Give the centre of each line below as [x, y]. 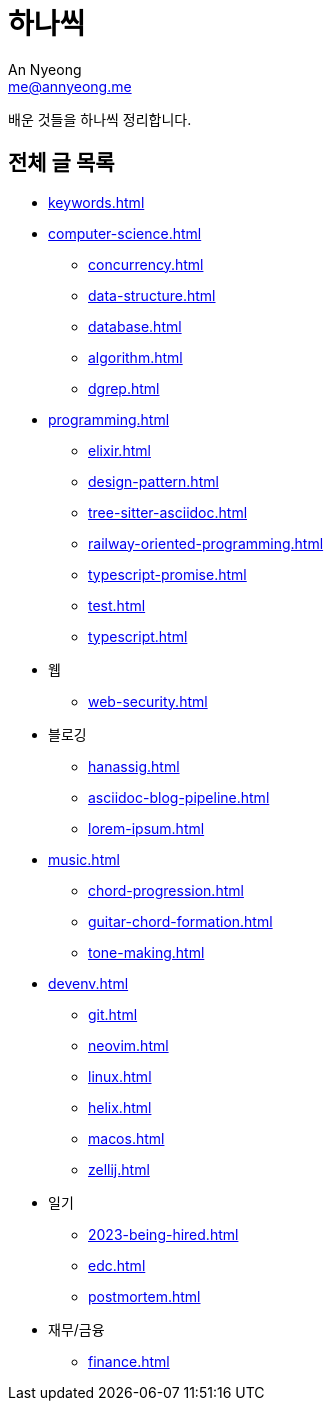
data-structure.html [152, 295]
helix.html [120, 1107]
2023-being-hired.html [163, 1234]
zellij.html [119, 1169]
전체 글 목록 [61, 163]
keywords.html [96, 202]
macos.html [126, 1138]
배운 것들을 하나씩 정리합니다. [100, 119]
